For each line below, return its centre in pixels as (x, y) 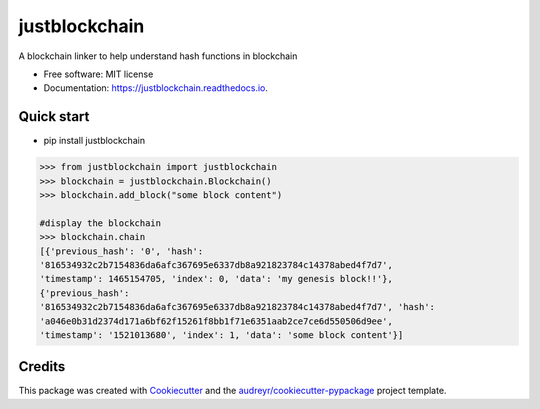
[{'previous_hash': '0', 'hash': (121, 251)
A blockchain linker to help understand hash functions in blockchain (158, 56)
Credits (42, 366)
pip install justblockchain (94, 141)
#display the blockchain (100, 223)
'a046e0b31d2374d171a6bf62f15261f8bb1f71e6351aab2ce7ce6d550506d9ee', (216, 321)
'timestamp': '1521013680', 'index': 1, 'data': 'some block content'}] (221, 334)
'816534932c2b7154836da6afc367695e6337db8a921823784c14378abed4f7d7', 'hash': (237, 307)
